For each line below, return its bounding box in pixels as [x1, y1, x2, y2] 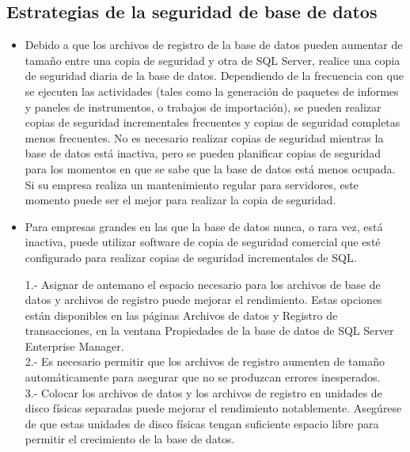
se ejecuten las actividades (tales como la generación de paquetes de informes [25, 82, 399, 99]
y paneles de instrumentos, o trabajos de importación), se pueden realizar [25, 98, 382, 115]
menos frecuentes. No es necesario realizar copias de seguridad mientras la [25, 129, 384, 146]
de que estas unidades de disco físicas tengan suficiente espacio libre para [25, 415, 379, 431]
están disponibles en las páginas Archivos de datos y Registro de [25, 306, 338, 323]
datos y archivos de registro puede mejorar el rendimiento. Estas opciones [25, 291, 382, 308]
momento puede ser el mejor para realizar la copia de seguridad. [25, 192, 336, 208]
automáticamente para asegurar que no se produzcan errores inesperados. [25, 369, 381, 386]
